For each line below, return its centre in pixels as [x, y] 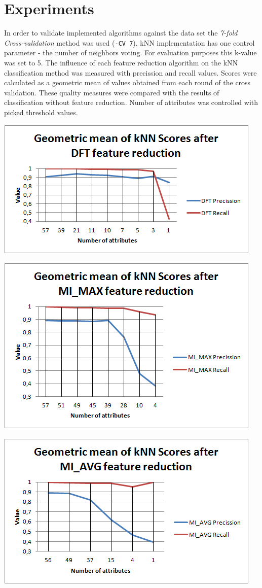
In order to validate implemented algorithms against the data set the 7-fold [121, 33]
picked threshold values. [41, 112]
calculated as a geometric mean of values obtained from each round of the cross [127, 82]
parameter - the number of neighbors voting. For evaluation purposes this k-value [130, 53]
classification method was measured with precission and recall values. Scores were [130, 72]
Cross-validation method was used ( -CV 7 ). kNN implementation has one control [129, 42]
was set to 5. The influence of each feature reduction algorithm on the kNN [121, 62]
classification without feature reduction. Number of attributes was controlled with [131, 102]
